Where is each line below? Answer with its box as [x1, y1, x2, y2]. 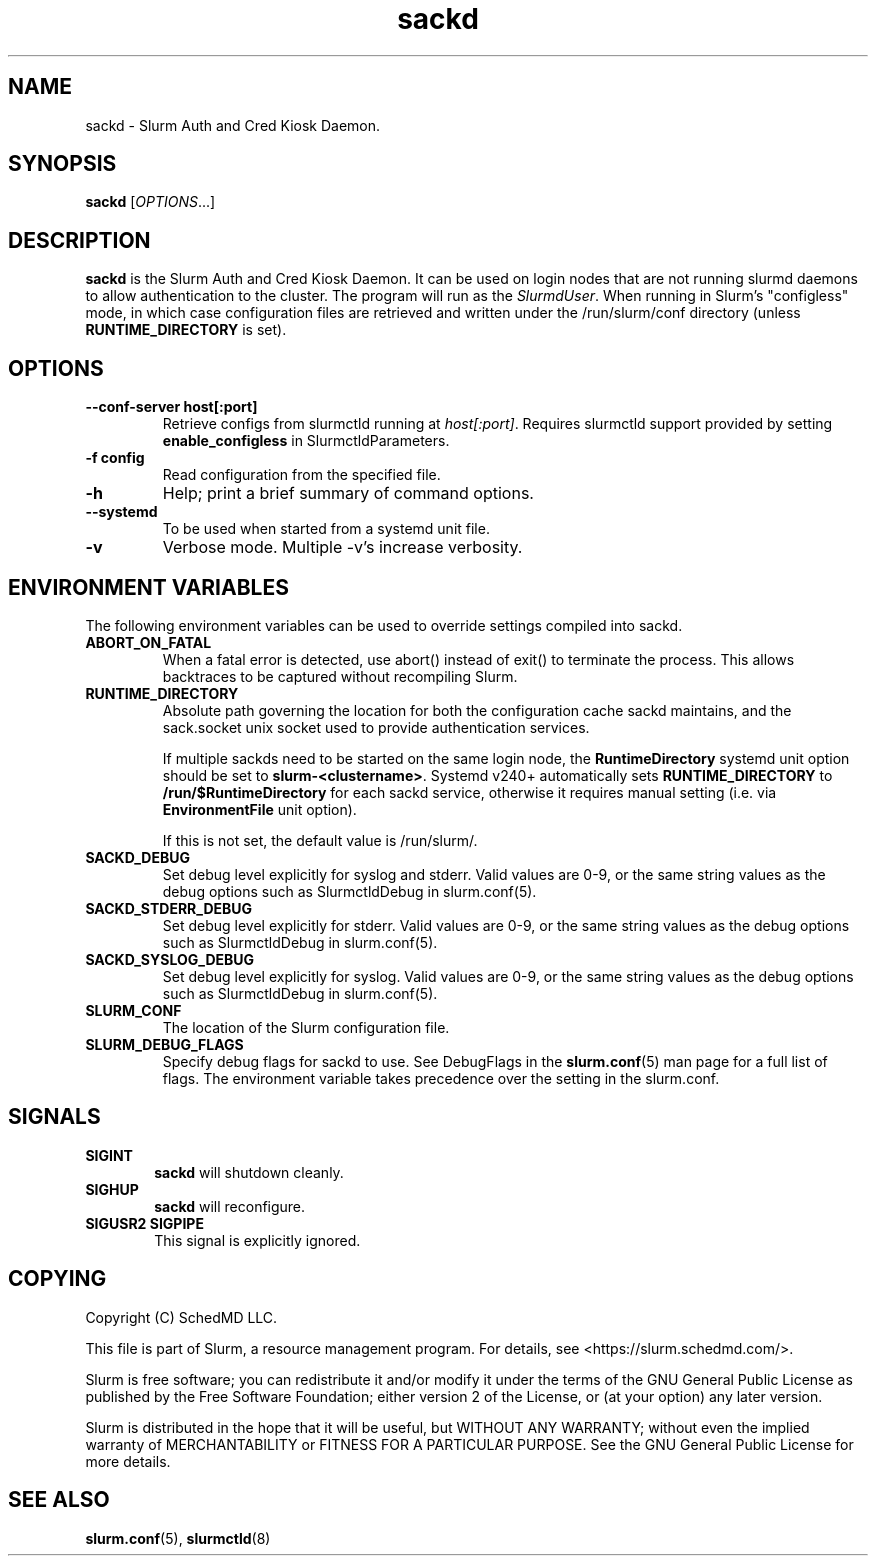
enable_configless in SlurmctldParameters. [162, 432, 450, 450]
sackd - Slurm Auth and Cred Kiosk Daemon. [85, 116, 381, 134]
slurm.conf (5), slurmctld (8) [85, 1529, 271, 1547]
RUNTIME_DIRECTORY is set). [85, 321, 287, 339]
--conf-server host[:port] [85, 398, 258, 416]
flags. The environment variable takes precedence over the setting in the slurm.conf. [162, 1069, 720, 1087]
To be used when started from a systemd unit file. [162, 520, 490, 538]
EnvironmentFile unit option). [162, 800, 357, 818]
